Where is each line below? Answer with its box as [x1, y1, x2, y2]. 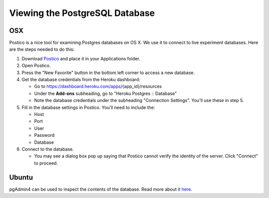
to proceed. [34, 160, 58, 166]
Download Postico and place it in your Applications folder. [21, 55, 140, 62]
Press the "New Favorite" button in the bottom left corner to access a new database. [21, 70, 195, 76]
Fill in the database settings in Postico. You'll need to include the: [21, 104, 155, 110]
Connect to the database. [21, 146, 74, 152]
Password [34, 132, 55, 138]
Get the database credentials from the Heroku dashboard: [21, 77, 140, 83]
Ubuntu [9, 173, 33, 182]
